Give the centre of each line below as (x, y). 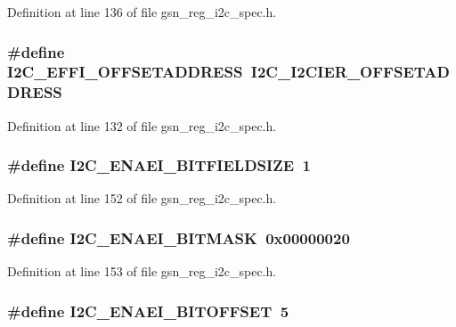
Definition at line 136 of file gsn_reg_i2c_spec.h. (142, 12)
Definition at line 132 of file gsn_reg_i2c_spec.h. (142, 125)
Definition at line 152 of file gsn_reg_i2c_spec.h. (142, 198)
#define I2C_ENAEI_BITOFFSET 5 (148, 311)
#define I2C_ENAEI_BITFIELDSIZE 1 (159, 165)
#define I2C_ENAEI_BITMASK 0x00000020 (179, 237)
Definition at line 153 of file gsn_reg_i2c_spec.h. (142, 271)
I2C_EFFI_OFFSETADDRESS (125, 72)
